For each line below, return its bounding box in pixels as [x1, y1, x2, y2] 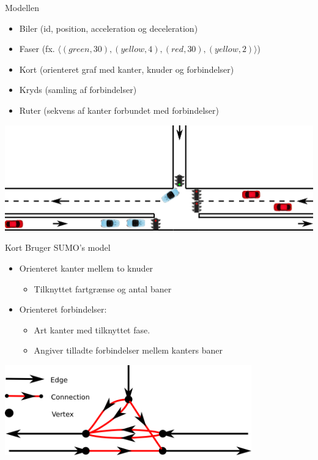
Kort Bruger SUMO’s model [5, 241, 111, 254]
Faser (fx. [19, 42, 55, 55]
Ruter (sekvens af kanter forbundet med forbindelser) [19, 103, 219, 116]
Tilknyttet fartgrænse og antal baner [34, 282, 172, 295]
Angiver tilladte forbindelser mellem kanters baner [34, 344, 223, 357]
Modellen [5, 1, 40, 13]
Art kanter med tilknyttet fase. [34, 323, 150, 336]
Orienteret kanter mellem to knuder [19, 262, 153, 275]
